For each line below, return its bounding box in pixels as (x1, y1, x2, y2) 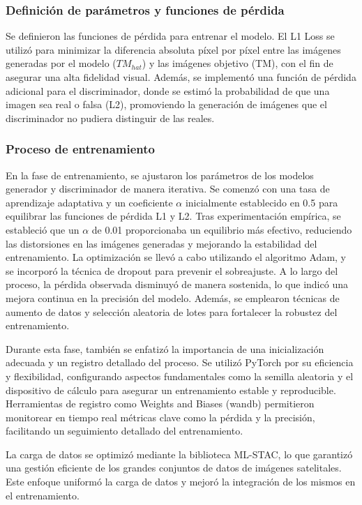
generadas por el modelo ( (6, 56, 116, 70)
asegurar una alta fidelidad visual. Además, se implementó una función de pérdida (6, 70, 356, 84)
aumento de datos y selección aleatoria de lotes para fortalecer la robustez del (6, 304, 338, 319)
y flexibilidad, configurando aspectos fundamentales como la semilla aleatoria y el (6, 368, 354, 383)
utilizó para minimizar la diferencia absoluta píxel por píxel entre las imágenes (6, 42, 341, 56)
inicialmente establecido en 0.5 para (185, 195, 338, 209)
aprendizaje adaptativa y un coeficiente (6, 195, 173, 209)
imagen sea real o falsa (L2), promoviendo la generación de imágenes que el (6, 97, 327, 112)
